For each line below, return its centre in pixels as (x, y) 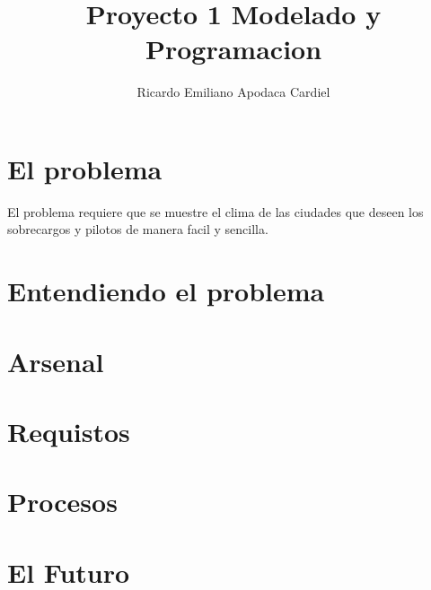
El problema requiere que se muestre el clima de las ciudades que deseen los (215, 211)
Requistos (69, 431)
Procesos (62, 502)
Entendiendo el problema (166, 291)
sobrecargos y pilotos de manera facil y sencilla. (138, 229)
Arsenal (56, 361)
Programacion (233, 49)
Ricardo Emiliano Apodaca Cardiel (233, 92)
